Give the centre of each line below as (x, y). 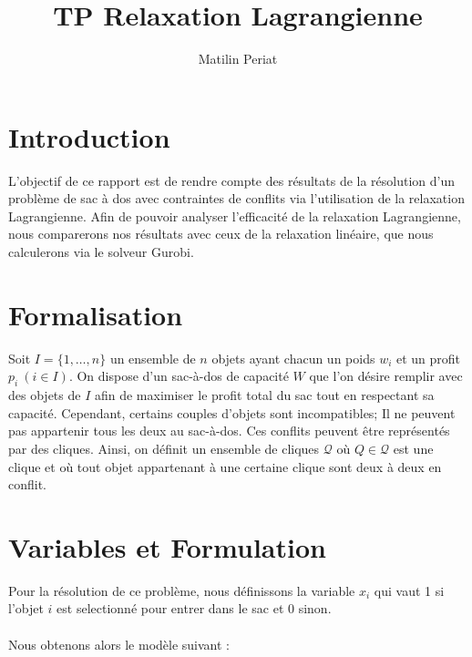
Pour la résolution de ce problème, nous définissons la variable (182, 590)
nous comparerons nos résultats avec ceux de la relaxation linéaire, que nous (221, 234)
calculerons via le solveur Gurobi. (101, 252)
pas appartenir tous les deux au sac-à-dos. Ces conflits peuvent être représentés (229, 431)
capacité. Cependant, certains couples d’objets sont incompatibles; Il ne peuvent (232, 412)
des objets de (45, 395)
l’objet (26, 608)
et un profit (429, 358)
